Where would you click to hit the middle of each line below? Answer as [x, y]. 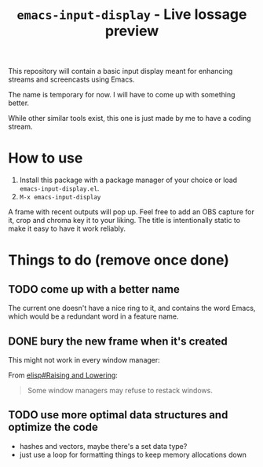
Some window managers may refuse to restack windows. [120, 390]
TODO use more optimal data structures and [118, 415]
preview [132, 31]
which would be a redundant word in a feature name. [93, 316]
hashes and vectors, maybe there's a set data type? [103, 446]
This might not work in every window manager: [84, 359]
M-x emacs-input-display [60, 198]
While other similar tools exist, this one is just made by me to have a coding [130, 119]
